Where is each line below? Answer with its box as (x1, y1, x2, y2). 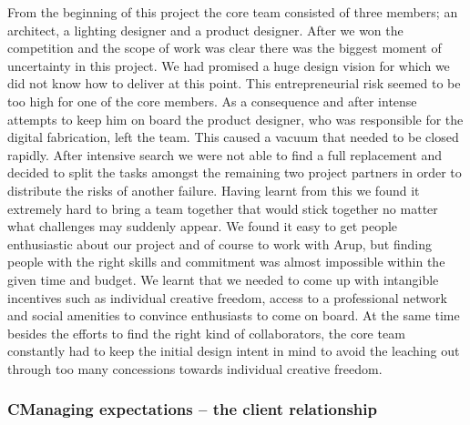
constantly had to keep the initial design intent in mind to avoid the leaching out (7, 341, 460, 360)
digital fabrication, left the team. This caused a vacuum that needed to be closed (7, 127, 459, 147)
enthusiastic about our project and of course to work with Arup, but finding (7, 234, 432, 253)
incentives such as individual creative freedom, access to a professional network (7, 288, 447, 307)
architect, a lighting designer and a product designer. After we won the (7, 20, 404, 39)
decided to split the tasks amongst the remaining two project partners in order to (7, 163, 462, 182)
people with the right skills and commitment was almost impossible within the (7, 252, 445, 271)
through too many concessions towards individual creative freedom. (7, 359, 383, 378)
